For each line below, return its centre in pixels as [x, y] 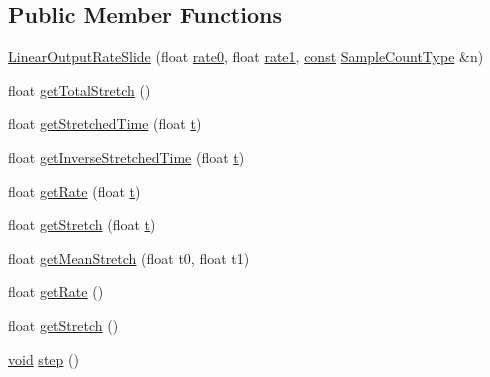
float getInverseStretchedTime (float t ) [126, 156]
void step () [43, 358]
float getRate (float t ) [74, 190]
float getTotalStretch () [79, 89]
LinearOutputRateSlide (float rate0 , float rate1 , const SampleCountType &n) [246, 56]
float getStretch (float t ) [82, 224]
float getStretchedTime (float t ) [105, 123]
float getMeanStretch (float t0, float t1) [129, 257]
